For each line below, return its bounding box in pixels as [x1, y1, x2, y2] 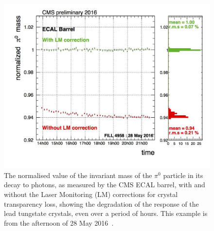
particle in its [163, 170, 203, 180]
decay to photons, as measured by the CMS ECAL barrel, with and [4, 179, 205, 190]
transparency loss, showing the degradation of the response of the [4, 198, 199, 209]
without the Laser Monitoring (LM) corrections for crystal [4, 189, 178, 199]
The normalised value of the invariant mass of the [4, 170, 152, 180]
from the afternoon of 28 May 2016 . [4, 217, 114, 228]
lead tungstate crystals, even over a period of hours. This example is [4, 208, 208, 218]
